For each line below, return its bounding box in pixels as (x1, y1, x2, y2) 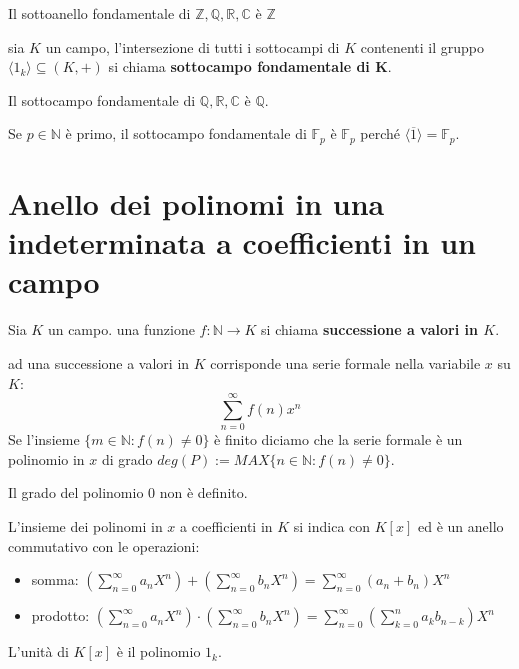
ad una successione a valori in (8, 352, 190, 373)
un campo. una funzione (47, 319, 195, 340)
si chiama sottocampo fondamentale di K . (108, 56, 392, 77)
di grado (101, 448, 153, 469)
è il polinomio (116, 641, 201, 662)
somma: (31, 569, 79, 590)
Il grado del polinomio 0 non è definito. (8, 482, 248, 503)
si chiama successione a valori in (261, 319, 478, 340)
